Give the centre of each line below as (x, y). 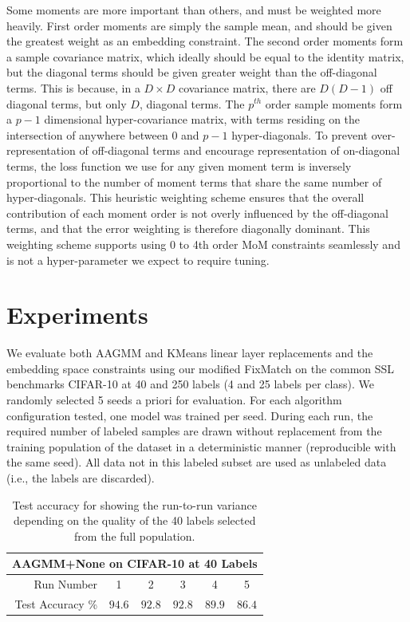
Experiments (77, 315)
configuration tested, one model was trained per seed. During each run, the (190, 415)
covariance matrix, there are (247, 87)
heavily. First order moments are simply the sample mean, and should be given (199, 25)
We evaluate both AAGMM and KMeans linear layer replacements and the (190, 353)
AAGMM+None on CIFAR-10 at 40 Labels (135, 563)
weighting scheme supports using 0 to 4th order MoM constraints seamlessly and (203, 244)
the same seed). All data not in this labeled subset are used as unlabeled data (197, 462)
